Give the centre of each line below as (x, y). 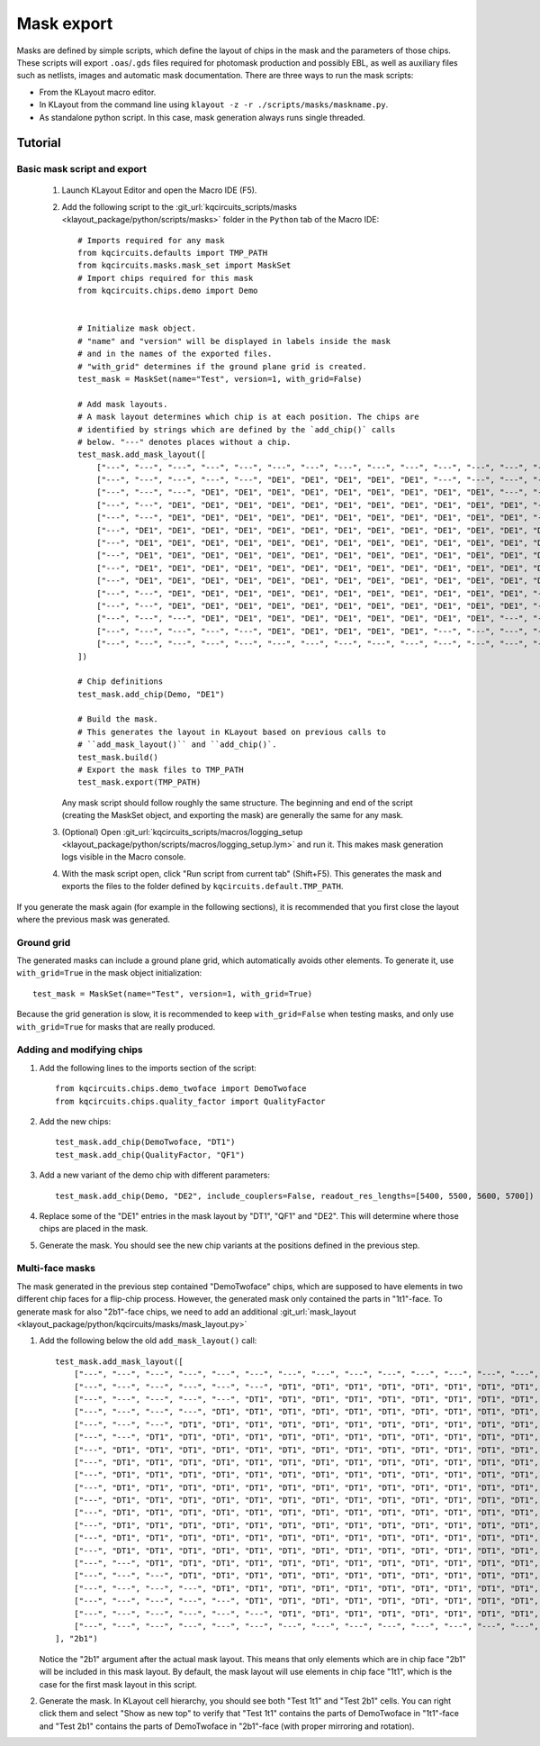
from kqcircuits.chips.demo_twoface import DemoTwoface (181, 1089)
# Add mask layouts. (123, 404)
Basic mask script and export (82, 169)
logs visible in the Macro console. (124, 857)
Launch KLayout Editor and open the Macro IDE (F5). (159, 190)
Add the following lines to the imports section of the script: (148, 1068)
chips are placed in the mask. (94, 1229)
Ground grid (44, 942)
